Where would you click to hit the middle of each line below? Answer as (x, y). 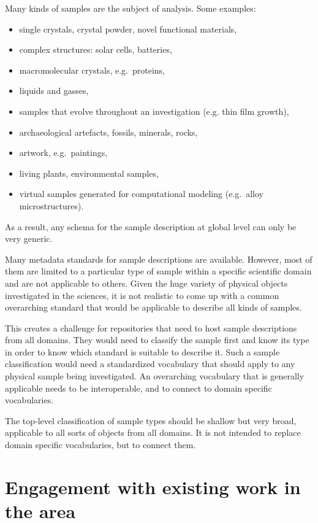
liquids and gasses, (54, 91)
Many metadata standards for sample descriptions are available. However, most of (159, 259)
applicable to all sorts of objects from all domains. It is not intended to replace (153, 432)
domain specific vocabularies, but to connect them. (100, 445)
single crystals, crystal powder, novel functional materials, (128, 29)
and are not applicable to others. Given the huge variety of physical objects (146, 283)
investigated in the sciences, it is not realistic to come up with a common (142, 295)
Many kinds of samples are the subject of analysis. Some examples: (131, 8)
